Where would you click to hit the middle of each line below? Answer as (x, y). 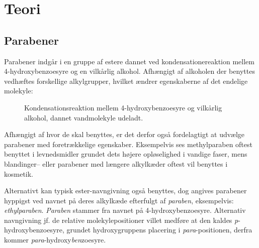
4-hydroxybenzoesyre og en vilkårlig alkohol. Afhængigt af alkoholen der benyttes (129, 71)
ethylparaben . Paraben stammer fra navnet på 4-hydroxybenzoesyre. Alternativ (125, 210)
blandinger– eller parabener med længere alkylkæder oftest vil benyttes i (116, 163)
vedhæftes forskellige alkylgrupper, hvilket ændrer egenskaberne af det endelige (126, 81)
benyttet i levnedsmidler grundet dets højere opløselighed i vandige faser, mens (126, 154)
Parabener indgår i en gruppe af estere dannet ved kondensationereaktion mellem (129, 61)
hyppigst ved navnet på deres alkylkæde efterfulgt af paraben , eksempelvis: (119, 200)
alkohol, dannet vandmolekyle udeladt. (84, 117)
